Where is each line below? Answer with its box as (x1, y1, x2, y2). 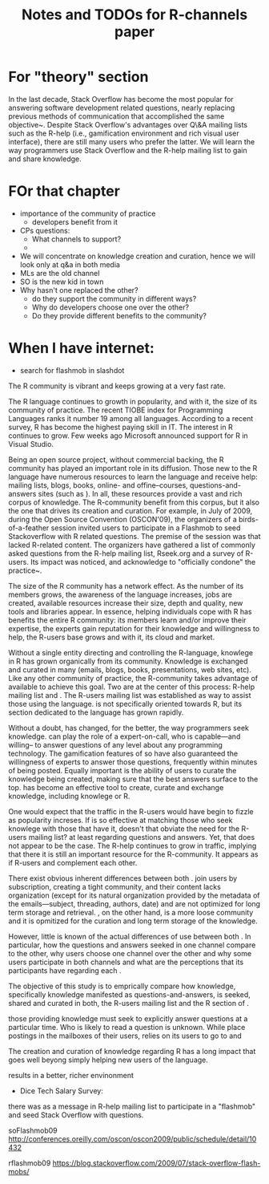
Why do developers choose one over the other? (31, 302, 190, 312)
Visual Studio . (8, 439, 54, 448)
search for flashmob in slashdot (19, 365, 125, 375)
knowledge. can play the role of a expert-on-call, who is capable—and (8, 732, 241, 741)
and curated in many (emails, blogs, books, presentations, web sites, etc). (8, 664, 252, 675)
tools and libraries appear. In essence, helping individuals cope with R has (8, 606, 252, 616)
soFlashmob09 (8, 1125, 58, 1135)
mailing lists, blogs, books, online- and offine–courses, (8, 480, 188, 490)
